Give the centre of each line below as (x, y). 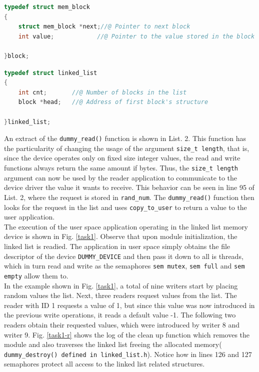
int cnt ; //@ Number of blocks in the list (102, 92)
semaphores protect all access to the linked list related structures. (104, 364)
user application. (29, 217)
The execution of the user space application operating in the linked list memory (126, 226)
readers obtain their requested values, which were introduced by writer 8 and (122, 324)
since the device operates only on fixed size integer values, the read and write (122, 158)
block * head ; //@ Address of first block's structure (113, 102)
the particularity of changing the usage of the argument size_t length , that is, (127, 148)
